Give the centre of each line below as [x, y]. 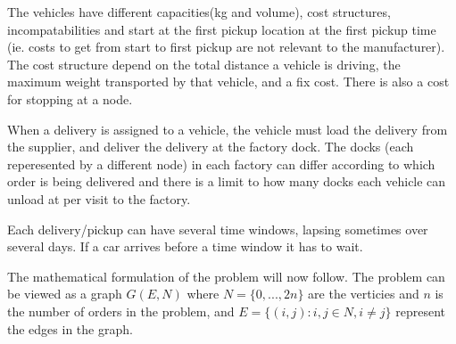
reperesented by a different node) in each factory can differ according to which [221, 164]
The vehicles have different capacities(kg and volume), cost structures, [199, 12]
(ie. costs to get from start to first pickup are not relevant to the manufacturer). [226, 47]
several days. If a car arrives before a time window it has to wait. [185, 246]
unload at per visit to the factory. [99, 198]
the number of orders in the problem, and [121, 311]
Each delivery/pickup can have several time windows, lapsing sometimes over [218, 229]
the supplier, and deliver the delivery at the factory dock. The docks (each [211, 147]
